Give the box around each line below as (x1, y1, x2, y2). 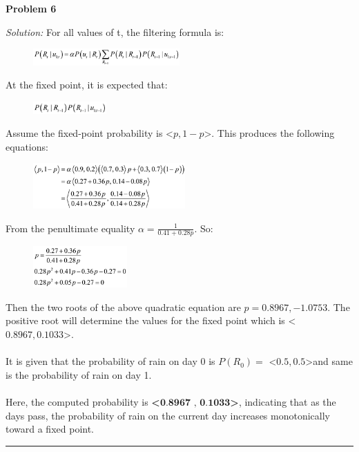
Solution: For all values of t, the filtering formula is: (6, 24, 224, 39)
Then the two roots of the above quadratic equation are (6, 299, 241, 314)
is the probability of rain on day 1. (6, 367, 152, 382)
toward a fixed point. (6, 422, 95, 436)
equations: (6, 139, 48, 153)
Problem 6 (6, 1, 57, 15)
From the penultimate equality (6, 220, 135, 235)
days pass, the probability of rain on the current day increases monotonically (6, 408, 330, 422)
